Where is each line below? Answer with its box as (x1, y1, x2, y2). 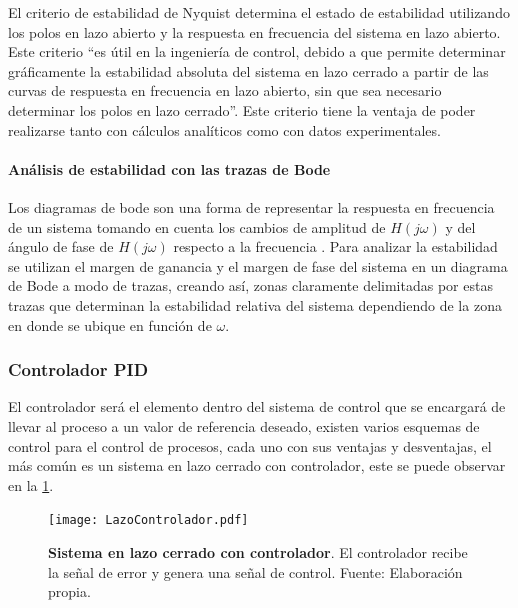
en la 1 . (8, 474, 54, 495)
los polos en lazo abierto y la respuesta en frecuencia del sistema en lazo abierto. (8, 21, 501, 42)
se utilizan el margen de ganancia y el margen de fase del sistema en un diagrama (8, 255, 508, 276)
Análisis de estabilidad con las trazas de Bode (8, 158, 331, 179)
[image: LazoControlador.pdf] (48, 513, 249, 528)
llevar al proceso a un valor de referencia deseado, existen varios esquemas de (8, 415, 480, 436)
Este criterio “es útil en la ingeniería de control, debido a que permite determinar (8, 41, 506, 62)
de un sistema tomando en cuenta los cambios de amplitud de (8, 216, 386, 237)
